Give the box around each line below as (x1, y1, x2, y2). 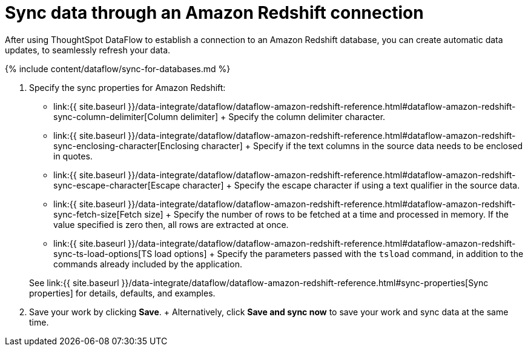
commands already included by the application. (53, 258, 242, 269)
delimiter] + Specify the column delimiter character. (180, 111, 386, 122)
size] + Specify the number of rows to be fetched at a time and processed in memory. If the (144, 209, 509, 219)
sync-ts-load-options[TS (53, 248, 153, 259)
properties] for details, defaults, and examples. (29, 287, 216, 298)
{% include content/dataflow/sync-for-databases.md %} (5, 63, 231, 74)
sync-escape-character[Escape (53, 179, 180, 190)
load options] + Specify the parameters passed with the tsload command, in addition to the (154, 248, 524, 259)
